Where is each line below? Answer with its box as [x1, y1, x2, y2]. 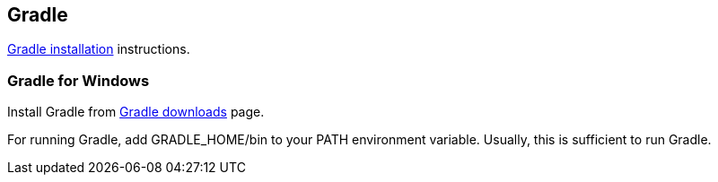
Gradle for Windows [7, 71, 150, 90]
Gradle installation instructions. [7, 41, 190, 57]
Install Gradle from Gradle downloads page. [7, 104, 265, 120]
